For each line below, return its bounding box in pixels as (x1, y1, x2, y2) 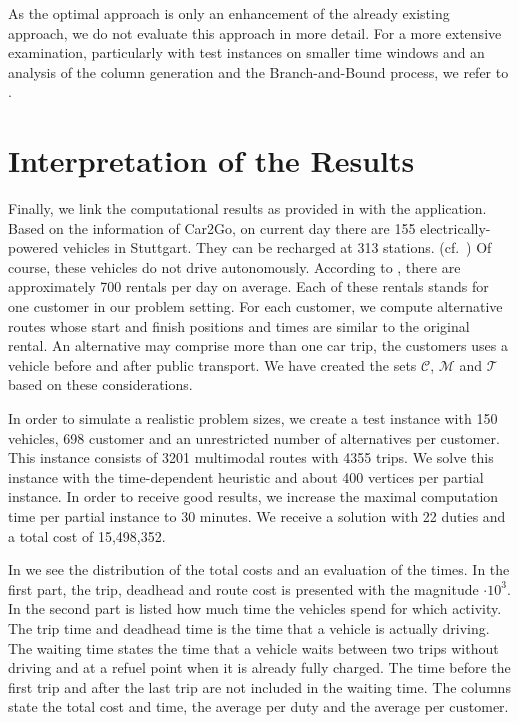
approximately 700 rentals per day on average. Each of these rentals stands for (8, 276, 489, 297)
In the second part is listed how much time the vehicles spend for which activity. (8, 598, 502, 619)
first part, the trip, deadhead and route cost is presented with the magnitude (8, 578, 479, 599)
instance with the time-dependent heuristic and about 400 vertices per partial (8, 466, 484, 487)
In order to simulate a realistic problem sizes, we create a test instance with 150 (8, 408, 498, 429)
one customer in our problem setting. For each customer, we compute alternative (8, 296, 503, 317)
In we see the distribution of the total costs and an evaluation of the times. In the (8, 559, 510, 580)
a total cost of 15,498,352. (8, 525, 166, 546)
